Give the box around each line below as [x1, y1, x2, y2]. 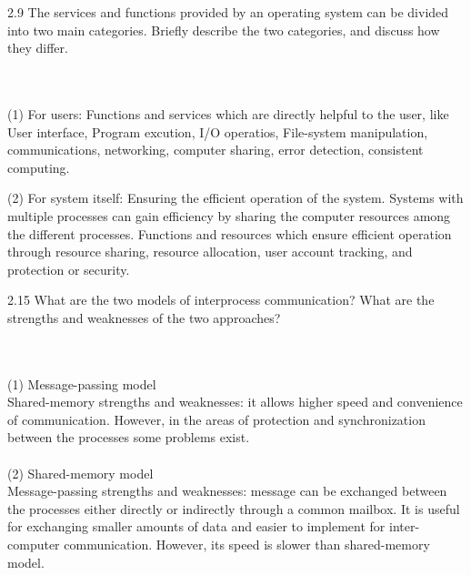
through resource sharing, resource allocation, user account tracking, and [7, 242, 413, 261]
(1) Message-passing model [7, 374, 156, 393]
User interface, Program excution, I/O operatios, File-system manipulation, [7, 122, 428, 141]
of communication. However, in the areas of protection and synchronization [7, 409, 426, 429]
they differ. [7, 38, 68, 57]
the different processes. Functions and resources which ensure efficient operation [7, 224, 452, 243]
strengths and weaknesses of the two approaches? [7, 308, 281, 327]
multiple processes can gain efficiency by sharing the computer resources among [7, 206, 451, 225]
